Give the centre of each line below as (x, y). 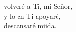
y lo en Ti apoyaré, (32, 16)
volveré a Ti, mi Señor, (38, 6)
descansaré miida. (30, 25)
